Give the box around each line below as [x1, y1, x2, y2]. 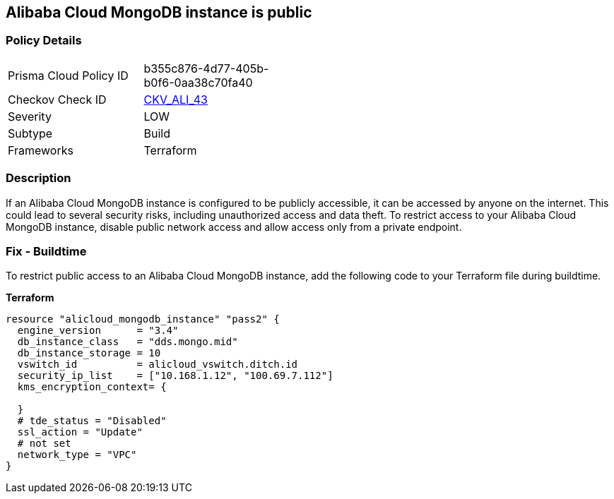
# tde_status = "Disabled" [17, 415, 167, 427]
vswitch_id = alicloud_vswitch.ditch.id [17, 359, 298, 371]
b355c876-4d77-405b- [143, 61, 269, 76]
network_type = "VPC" [17, 449, 137, 461]
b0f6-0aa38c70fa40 [143, 75, 253, 90]
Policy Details [6, 33, 82, 48]
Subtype [8, 126, 53, 140]
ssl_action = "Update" [17, 426, 143, 438]
